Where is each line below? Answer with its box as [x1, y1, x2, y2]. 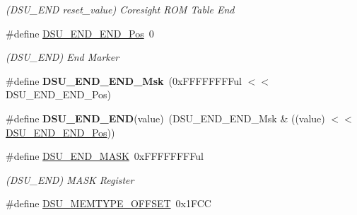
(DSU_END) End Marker [6, 50, 119, 64]
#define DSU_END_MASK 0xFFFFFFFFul [6, 149, 204, 163]
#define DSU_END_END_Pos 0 [6, 25, 154, 40]
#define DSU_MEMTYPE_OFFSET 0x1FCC [6, 196, 211, 211]
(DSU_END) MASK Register [6, 172, 134, 187]
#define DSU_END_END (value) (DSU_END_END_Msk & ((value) [6, 110, 325, 125]
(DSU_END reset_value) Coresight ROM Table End [6, 2, 235, 16]
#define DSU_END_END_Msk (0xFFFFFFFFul [6, 73, 242, 88]
